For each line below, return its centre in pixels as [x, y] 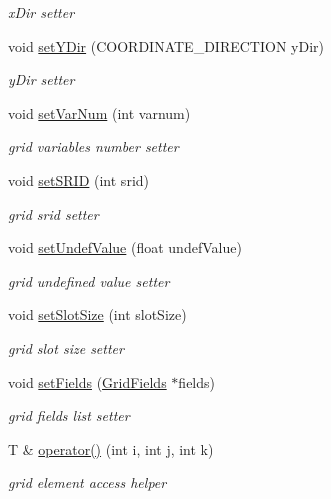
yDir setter [41, 79]
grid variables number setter [93, 146]
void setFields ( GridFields [87, 381]
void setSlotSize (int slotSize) [97, 314]
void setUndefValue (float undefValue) [125, 247]
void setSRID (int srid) [79, 179]
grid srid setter [53, 213]
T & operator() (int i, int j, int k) [111, 448]
